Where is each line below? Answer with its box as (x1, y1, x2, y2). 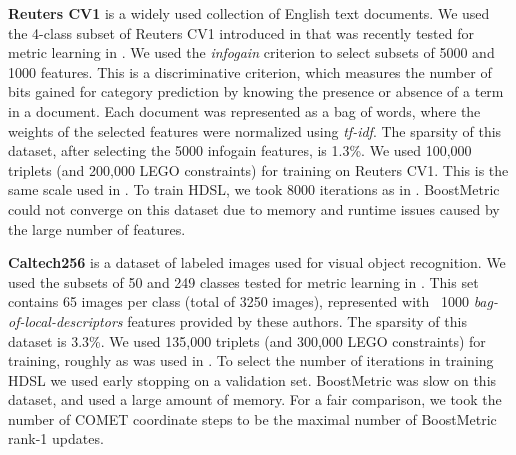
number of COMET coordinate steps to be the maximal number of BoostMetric (8, 408, 497, 429)
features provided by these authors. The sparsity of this (127, 310, 467, 331)
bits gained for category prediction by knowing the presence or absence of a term (8, 81, 504, 102)
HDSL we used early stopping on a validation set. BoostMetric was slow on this (8, 369, 497, 390)
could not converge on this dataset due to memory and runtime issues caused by (8, 198, 500, 219)
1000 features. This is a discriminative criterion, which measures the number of (8, 61, 492, 82)
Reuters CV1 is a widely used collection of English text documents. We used (8, 3, 490, 23)
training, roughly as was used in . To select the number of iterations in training (8, 350, 494, 371)
